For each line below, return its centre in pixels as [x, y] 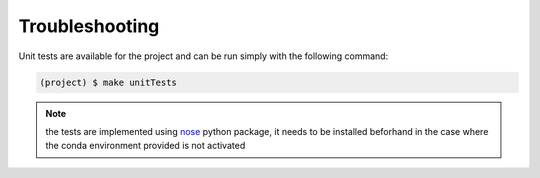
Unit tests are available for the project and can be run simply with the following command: [203, 56]
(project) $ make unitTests [108, 82]
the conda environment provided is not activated [145, 146]
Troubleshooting [89, 26]
